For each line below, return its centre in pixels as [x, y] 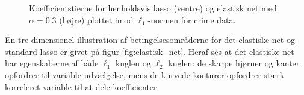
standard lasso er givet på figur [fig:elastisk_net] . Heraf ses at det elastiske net [150, 51]
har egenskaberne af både [52, 63]
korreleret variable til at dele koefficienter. [82, 86]
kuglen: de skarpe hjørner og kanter [234, 63]
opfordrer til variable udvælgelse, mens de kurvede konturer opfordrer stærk [145, 74]
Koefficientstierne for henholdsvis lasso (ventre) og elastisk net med [153, 8]
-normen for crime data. [192, 19]
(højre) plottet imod [96, 19]
